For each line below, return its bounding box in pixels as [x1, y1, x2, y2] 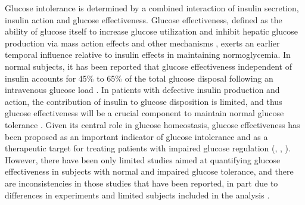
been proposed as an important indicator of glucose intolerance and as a [5, 130, 268, 142]
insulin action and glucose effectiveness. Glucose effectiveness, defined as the [5, 13, 282, 26]
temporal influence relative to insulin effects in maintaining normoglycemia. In [5, 48, 291, 61]
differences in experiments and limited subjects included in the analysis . [5, 188, 270, 201]
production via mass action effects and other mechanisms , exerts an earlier [5, 36, 280, 49]
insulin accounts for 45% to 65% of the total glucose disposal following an [5, 72, 273, 84]
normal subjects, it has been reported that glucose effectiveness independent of [5, 60, 292, 72]
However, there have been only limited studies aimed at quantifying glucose [5, 153, 281, 166]
